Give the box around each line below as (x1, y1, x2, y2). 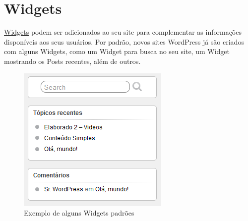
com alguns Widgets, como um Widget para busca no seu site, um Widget (4, 46, 230, 56)
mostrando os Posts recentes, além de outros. (4, 55, 141, 66)
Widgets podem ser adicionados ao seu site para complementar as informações (4, 27, 242, 37)
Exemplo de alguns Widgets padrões (24, 208, 134, 218)
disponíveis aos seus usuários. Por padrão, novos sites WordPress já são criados (4, 36, 244, 47)
